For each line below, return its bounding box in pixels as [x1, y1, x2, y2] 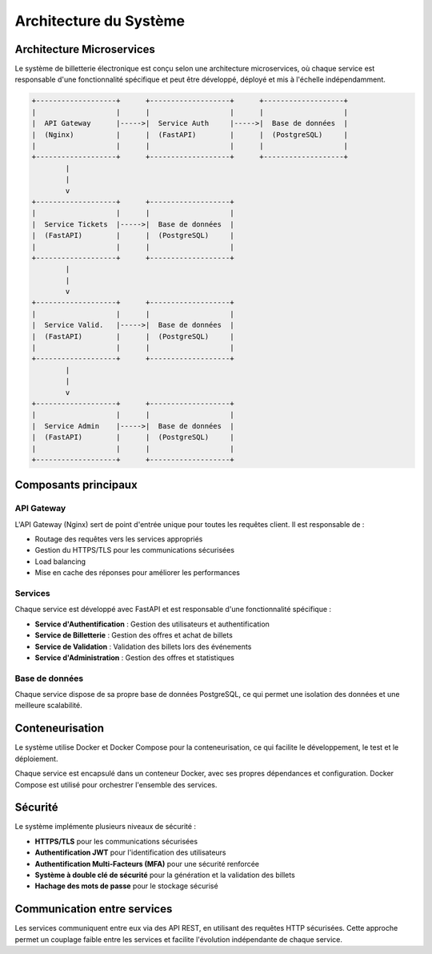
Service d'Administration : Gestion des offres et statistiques [34, 653, 235, 662]
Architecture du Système [14, 12, 186, 30]
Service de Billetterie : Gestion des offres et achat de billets [34, 630, 234, 640]
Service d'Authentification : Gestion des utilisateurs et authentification [34, 619, 270, 629]
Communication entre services [14, 902, 173, 916]
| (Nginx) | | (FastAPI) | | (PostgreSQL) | [31, 130, 348, 139]
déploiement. [14, 754, 58, 763]
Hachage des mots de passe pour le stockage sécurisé [34, 881, 219, 891]
